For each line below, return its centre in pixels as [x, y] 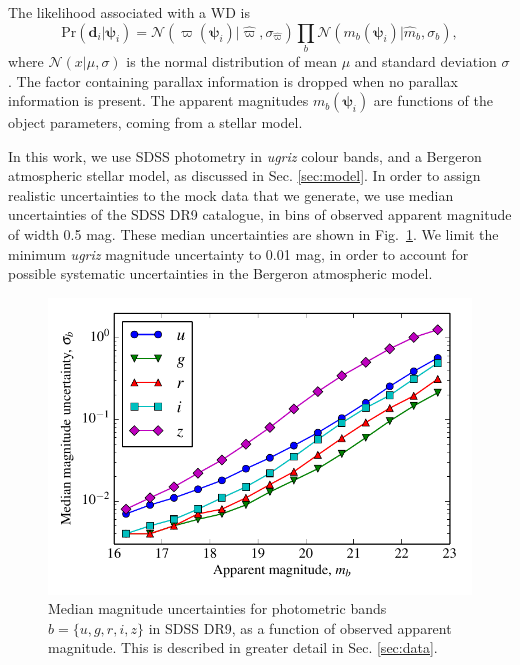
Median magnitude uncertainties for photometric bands [217, 608]
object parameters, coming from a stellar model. [155, 122]
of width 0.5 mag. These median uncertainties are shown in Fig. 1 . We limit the [253, 234]
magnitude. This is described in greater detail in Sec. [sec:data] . [243, 647]
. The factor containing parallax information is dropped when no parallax [233, 80]
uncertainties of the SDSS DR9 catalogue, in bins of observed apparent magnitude [260, 214]
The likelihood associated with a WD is [129, 12]
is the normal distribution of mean [231, 60]
